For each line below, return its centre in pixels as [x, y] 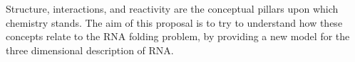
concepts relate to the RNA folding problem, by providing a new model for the [178, 36]
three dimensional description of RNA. [90, 50]
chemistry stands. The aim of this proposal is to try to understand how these [174, 22]
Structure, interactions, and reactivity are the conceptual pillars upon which [172, 8]
